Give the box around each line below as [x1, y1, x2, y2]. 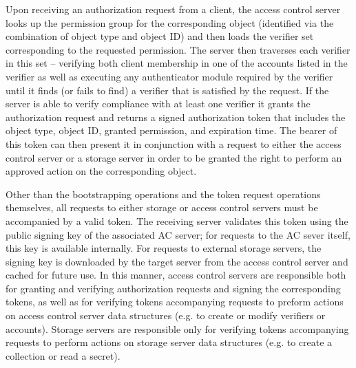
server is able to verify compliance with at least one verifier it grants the [6, 96, 311, 111]
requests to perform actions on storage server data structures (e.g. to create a [6, 335, 333, 349]
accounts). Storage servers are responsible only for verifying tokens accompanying [6, 321, 349, 336]
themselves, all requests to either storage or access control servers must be [6, 200, 318, 215]
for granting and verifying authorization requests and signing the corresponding [6, 281, 341, 295]
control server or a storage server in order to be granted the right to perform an [6, 150, 342, 164]
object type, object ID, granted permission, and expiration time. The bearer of [6, 123, 337, 138]
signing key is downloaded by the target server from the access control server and [6, 254, 348, 268]
